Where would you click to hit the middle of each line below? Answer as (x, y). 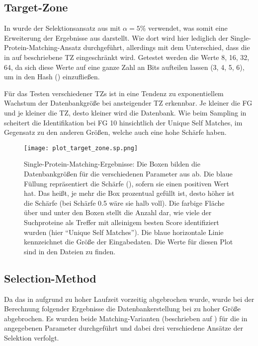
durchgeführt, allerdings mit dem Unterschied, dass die (167, 47)
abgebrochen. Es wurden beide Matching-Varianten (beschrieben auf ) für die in (126, 318)
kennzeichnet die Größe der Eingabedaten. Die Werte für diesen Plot (129, 242)
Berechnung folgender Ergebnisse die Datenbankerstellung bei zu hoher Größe (122, 309)
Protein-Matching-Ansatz (43, 47)
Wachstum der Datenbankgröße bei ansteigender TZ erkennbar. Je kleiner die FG (128, 103)
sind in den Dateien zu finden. (70, 251)
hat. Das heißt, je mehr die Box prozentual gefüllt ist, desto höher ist (129, 193)
